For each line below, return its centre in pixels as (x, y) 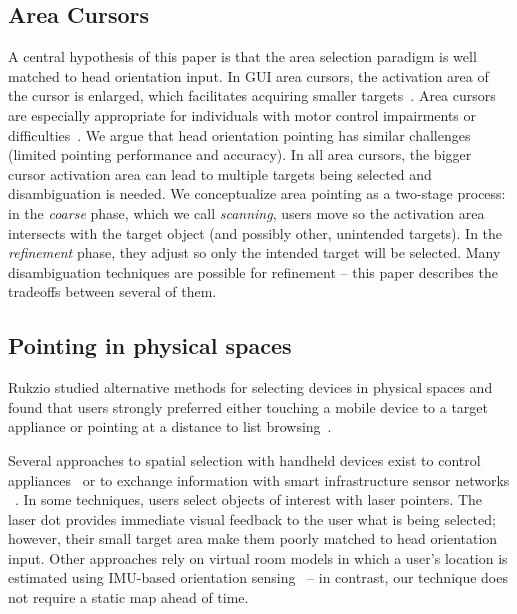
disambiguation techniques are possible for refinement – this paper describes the (253, 271)
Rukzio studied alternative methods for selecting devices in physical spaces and (250, 387)
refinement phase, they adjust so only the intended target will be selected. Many (254, 252)
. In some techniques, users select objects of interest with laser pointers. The (249, 499)
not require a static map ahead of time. (128, 597)
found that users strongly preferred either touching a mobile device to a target (248, 406)
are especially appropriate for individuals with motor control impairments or (242, 114)
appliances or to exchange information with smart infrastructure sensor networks (259, 479)
